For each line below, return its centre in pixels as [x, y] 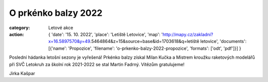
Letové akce [61, 28]
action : [17, 34]
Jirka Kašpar [22, 73]
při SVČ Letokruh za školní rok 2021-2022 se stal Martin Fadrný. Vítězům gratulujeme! [97, 64]
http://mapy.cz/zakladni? [188, 34]
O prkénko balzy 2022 [56, 13]
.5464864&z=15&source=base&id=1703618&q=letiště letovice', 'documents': [168, 41]
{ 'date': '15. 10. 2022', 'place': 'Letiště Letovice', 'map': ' [106, 34]
